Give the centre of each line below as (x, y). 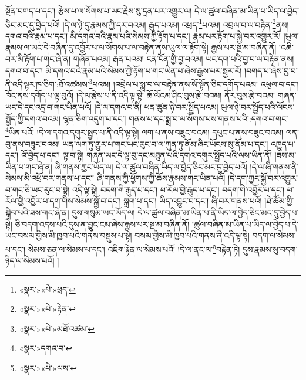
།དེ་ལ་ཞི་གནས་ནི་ (274, 166)
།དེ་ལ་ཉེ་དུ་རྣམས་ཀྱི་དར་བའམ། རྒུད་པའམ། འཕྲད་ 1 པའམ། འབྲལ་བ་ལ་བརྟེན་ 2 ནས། (176, 23)
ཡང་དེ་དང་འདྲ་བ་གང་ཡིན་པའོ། (48, 107)
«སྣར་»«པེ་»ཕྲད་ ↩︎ (47, 289)
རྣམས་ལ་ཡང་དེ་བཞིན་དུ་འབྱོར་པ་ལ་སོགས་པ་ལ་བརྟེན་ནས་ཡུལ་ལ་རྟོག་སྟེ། (107, 47)
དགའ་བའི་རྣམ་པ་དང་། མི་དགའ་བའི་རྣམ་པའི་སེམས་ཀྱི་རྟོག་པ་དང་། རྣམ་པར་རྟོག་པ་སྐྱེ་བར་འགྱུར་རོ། (143, 35)
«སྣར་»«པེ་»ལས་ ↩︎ (48, 368)
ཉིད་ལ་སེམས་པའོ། (30, 261)
